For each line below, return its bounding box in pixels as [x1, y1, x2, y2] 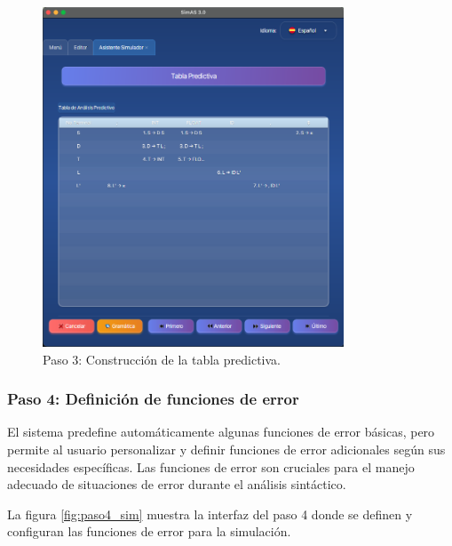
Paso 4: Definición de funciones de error [7, 388, 299, 410]
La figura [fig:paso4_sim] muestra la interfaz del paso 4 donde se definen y [7, 504, 413, 523]
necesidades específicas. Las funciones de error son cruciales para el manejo [7, 457, 415, 476]
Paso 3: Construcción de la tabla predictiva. [43, 349, 281, 368]
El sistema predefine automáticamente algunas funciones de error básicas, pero [7, 422, 435, 441]
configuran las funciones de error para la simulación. [7, 522, 291, 541]
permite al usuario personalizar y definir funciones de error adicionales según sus [7, 440, 446, 458]
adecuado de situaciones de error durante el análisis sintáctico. [7, 475, 346, 494]
